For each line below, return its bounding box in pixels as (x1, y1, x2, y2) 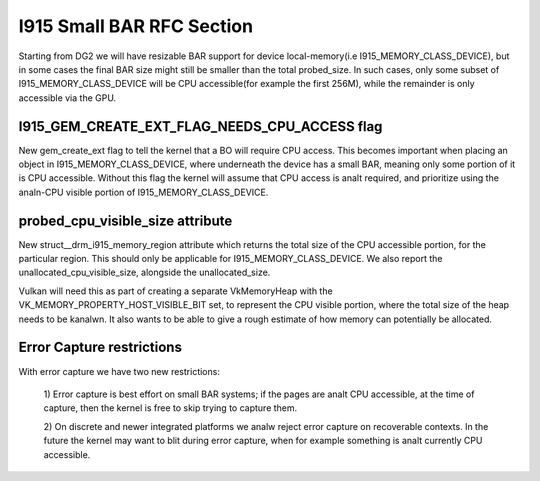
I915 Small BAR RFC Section (18, 15, 254, 37)
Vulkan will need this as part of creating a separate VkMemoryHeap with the (18, 285, 334, 297)
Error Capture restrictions (18, 339, 182, 356)
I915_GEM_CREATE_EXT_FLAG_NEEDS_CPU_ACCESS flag (18, 118, 383, 135)
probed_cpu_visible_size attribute (18, 212, 233, 229)
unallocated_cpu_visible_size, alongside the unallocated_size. (18, 266, 271, 279)
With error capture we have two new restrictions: (18, 365, 220, 377)
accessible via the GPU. (18, 91, 117, 104)
